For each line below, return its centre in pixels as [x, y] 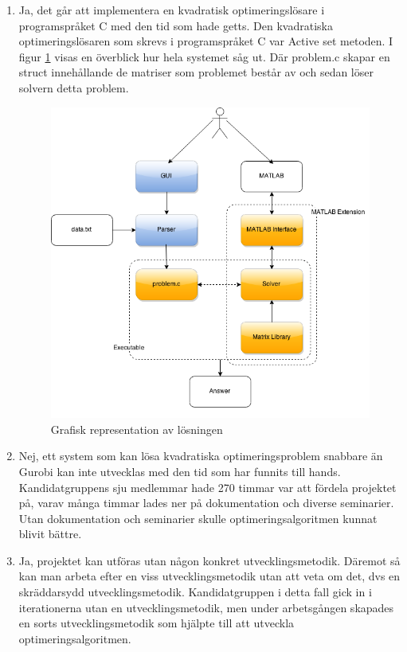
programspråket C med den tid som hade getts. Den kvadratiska [176, 25]
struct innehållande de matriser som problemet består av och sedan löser [196, 72]
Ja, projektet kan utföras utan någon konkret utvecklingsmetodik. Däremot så [209, 560]
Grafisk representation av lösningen [137, 429]
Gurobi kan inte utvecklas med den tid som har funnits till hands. [180, 471]
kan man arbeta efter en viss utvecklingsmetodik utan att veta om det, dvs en [209, 576]
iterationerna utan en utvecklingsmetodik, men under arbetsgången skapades [206, 607]
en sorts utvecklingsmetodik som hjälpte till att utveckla [157, 623]
